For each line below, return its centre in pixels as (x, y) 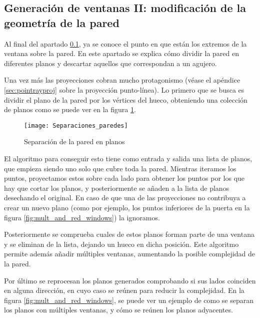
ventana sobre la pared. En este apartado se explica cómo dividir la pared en (122, 53)
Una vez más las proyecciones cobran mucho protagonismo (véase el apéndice (122, 80)
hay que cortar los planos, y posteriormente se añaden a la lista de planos (117, 188)
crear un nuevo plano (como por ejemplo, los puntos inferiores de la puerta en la (127, 207)
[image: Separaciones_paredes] (76, 125)
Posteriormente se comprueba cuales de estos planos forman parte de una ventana (129, 234)
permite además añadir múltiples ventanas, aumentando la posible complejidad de (130, 254)
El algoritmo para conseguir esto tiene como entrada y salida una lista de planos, (128, 158)
